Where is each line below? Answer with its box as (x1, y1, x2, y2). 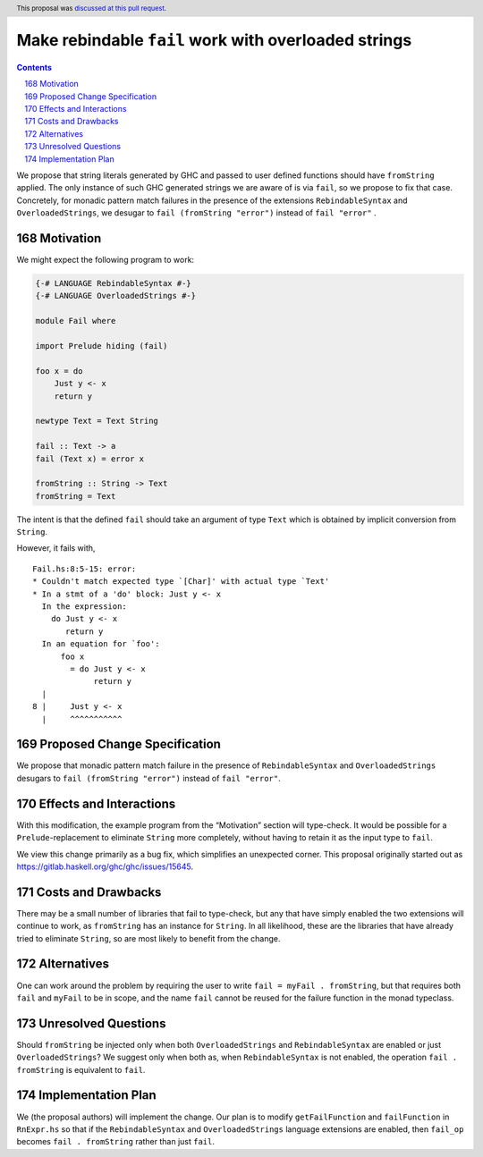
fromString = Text (35, 491, 116, 501)
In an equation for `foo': (41, 639, 160, 649)
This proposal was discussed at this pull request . (16, 4, 167, 13)
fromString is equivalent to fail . (16, 1064, 146, 1075)
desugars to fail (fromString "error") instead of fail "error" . (16, 773, 281, 783)
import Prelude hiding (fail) (35, 341, 168, 351)
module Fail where (35, 316, 116, 326)
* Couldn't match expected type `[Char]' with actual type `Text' (32, 577, 330, 587)
